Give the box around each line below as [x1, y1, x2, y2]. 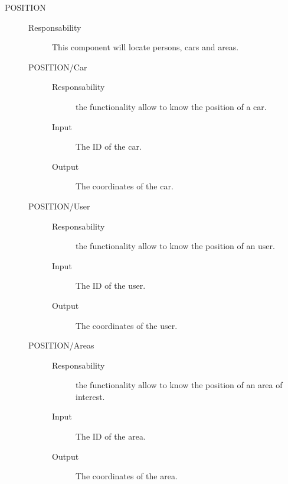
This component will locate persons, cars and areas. [52, 41, 239, 53]
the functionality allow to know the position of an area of [76, 379, 283, 391]
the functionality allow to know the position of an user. [76, 240, 275, 252]
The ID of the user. [76, 279, 146, 292]
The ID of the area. [76, 430, 146, 443]
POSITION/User [28, 199, 90, 212]
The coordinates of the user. [76, 319, 178, 331]
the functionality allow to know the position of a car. [76, 100, 267, 112]
